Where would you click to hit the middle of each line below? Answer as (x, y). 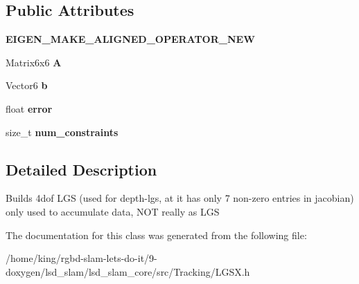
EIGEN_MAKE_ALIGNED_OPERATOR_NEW (130, 39)
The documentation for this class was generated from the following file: (156, 235)
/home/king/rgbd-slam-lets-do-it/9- (81, 258)
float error (29, 108)
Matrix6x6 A (34, 62)
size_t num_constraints (62, 132)
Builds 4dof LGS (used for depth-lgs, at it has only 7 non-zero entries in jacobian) (180, 198)
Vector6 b (27, 85)
